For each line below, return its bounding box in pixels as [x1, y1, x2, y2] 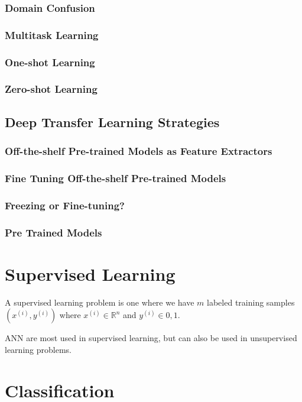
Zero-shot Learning [5, 82, 98, 96]
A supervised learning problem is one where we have [5, 296, 194, 308]
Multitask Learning [5, 27, 99, 42]
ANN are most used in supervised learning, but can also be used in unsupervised [5, 332, 297, 344]
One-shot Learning [5, 54, 95, 69]
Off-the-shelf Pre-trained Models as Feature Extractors [5, 144, 272, 158]
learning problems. [5, 343, 72, 355]
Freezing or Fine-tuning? [5, 197, 125, 212]
